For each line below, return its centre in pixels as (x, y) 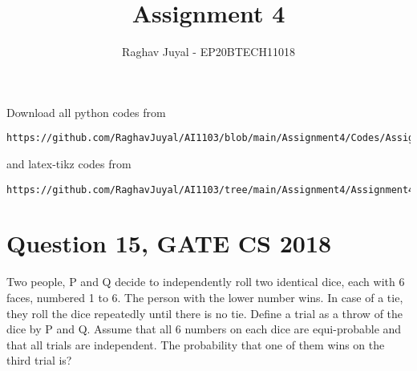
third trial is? (39, 360)
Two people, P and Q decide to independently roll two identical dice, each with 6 (206, 282)
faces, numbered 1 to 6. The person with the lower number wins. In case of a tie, (205, 297)
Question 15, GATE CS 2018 (169, 243)
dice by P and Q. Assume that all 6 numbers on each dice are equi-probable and (204, 329)
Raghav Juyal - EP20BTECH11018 (208, 52)
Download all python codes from (86, 112)
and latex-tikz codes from (69, 163)
